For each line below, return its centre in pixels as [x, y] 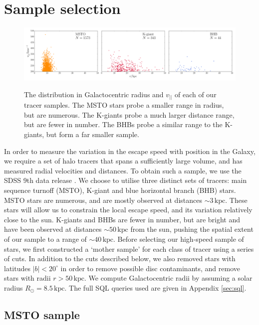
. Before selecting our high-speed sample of [179, 239]
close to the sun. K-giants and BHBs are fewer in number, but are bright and [122, 219]
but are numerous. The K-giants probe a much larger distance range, [129, 114]
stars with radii [27, 278]
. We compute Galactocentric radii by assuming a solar [168, 278]
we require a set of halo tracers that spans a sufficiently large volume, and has [123, 161]
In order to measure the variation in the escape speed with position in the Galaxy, [130, 151]
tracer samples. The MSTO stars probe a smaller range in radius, [124, 105]
